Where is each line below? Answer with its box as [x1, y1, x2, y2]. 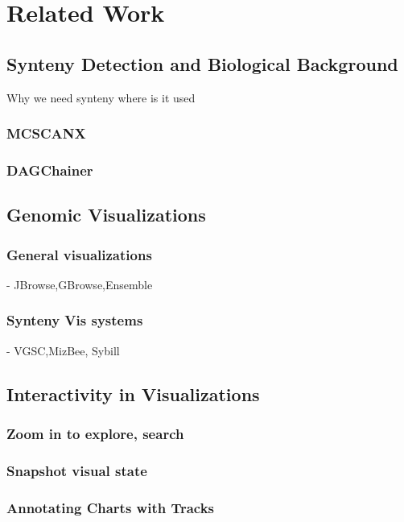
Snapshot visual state [6, 460, 147, 480]
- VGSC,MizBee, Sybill [6, 342, 120, 358]
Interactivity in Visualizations [6, 381, 260, 406]
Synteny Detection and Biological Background [6, 51, 398, 76]
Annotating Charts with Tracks [6, 497, 215, 517]
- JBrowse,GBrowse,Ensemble [6, 275, 153, 292]
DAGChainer [6, 159, 93, 180]
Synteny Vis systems [6, 310, 143, 330]
